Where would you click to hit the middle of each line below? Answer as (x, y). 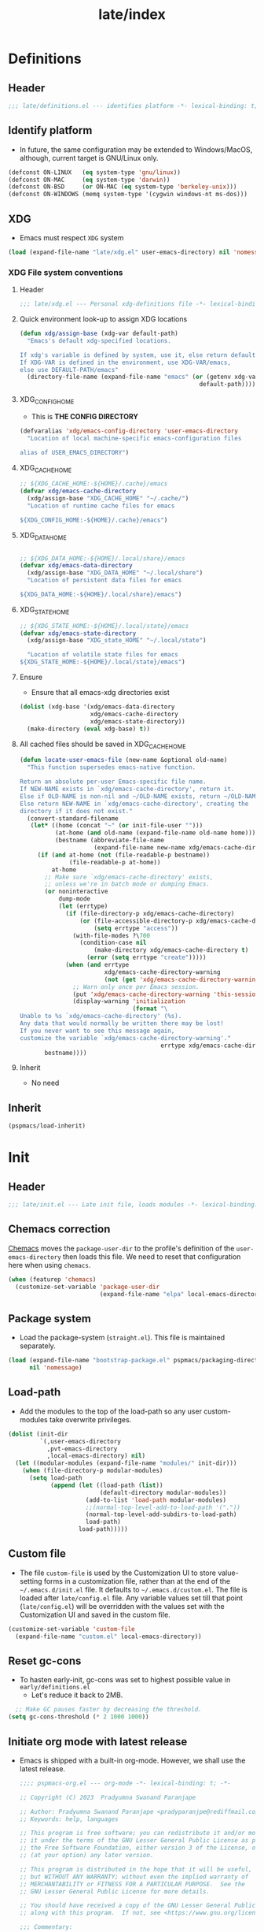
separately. (38, 1346)
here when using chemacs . (49, 1265)
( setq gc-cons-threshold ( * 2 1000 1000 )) (79, 1717)
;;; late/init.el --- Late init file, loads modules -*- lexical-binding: (133, 1205)
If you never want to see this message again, (97, 1031)
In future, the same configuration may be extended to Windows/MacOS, (136, 149)
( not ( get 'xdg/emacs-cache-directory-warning (181, 979)
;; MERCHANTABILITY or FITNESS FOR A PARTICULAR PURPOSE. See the (132, 1884)
